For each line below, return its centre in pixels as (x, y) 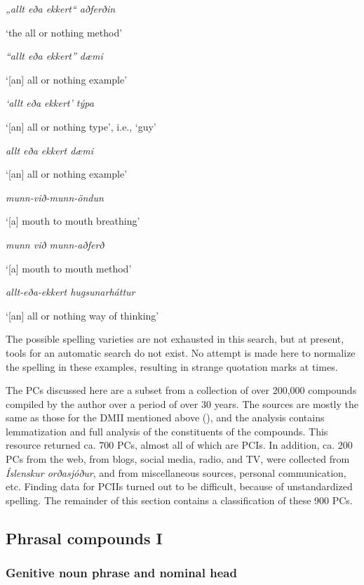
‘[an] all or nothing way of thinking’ (82, 315)
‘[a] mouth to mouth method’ (69, 268)
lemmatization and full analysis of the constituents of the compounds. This (167, 431)
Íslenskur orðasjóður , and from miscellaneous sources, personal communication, (176, 472)
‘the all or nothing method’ (64, 32)
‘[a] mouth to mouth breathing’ (73, 221)
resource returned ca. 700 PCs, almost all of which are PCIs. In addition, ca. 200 (179, 445)
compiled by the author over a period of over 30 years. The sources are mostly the (182, 403)
